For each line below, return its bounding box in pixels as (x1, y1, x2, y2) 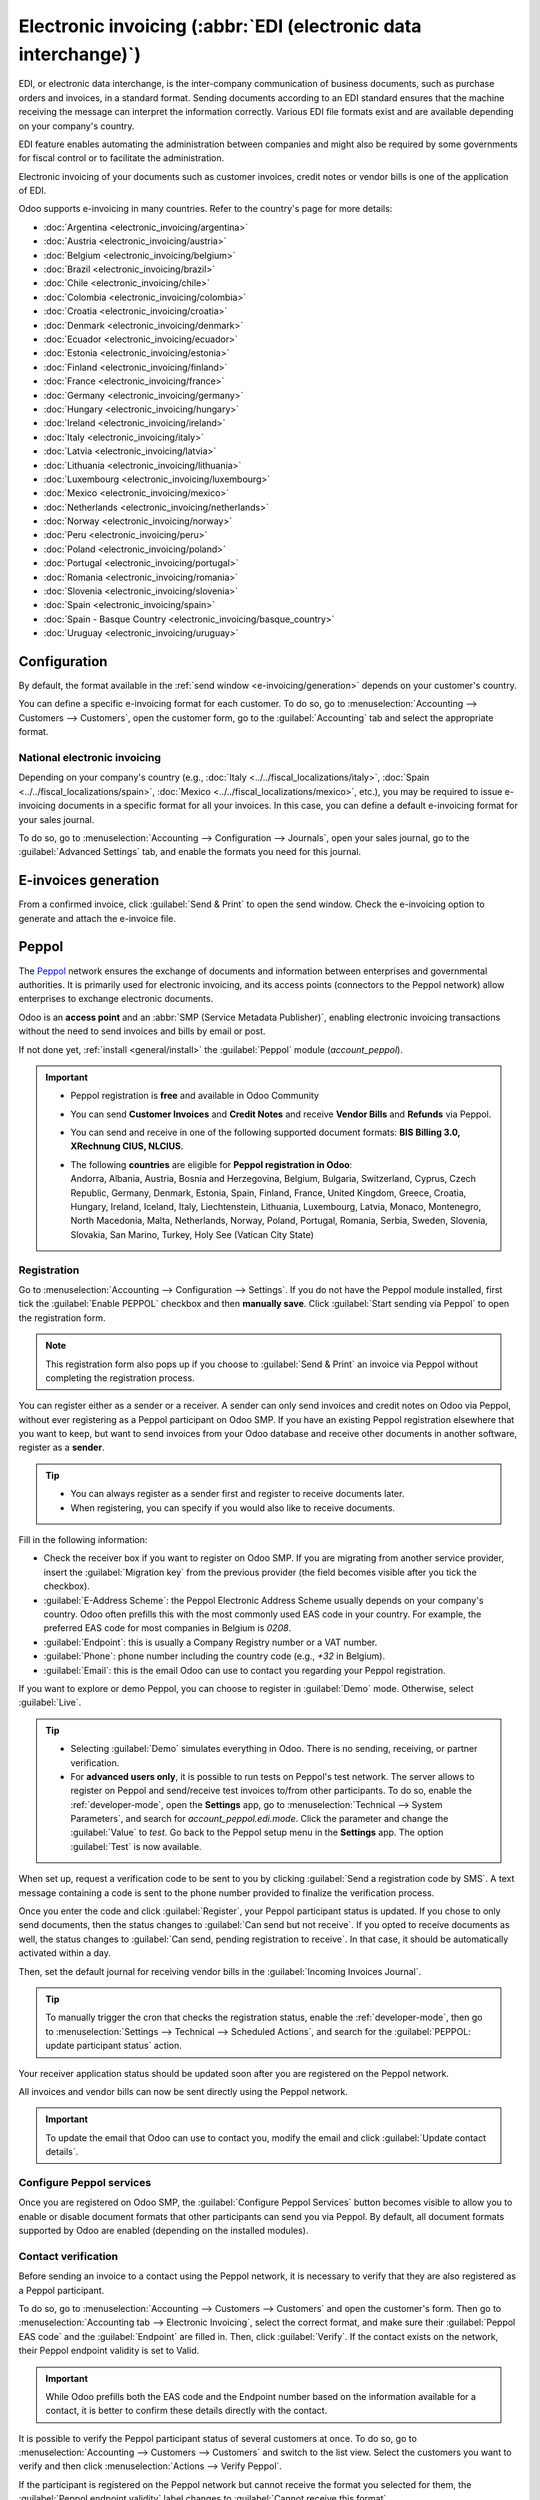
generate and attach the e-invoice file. (18, 912, 177, 924)
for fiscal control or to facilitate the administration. (18, 152, 225, 164)
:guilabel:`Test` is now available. (70, 1840, 202, 1852)
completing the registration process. (45, 1371, 195, 1384)
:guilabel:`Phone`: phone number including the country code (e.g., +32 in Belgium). (43, 1650, 386, 1662)
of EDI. (18, 185, 47, 197)
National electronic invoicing (18, 751, 162, 765)
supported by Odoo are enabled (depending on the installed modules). (18, 2225, 309, 2237)
